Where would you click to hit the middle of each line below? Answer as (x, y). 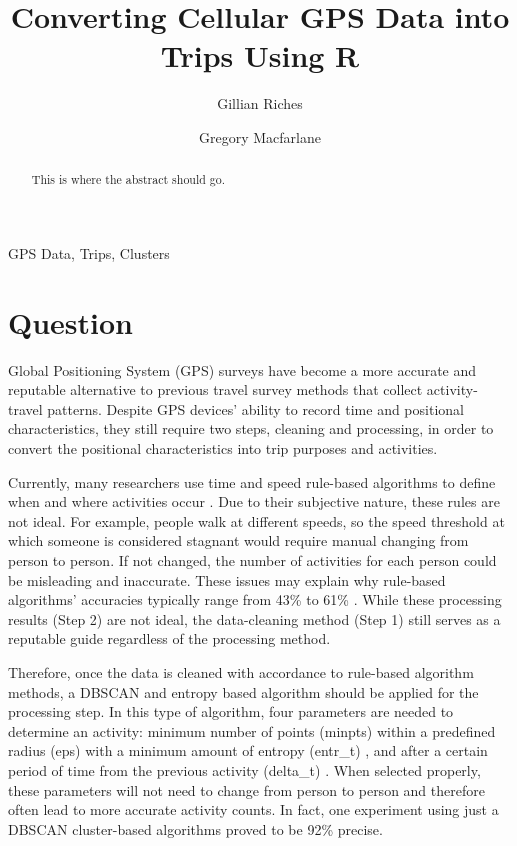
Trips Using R (260, 55)
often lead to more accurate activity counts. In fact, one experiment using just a (253, 809)
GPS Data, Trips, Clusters (89, 252)
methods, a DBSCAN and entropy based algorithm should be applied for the (243, 691)
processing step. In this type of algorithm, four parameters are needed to (231, 711)
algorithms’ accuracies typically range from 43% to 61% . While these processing (255, 599)
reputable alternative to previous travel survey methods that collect (215, 389)
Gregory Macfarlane (260, 136)
